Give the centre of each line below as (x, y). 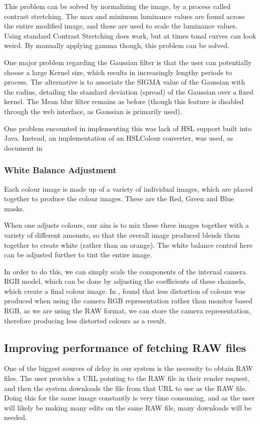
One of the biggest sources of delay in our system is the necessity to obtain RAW (128, 368)
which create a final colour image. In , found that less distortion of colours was (125, 291)
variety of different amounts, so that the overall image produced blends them (122, 235)
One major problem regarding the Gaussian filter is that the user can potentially (128, 62)
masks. (14, 208)
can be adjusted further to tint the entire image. (78, 255)
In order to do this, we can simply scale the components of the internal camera (125, 271)
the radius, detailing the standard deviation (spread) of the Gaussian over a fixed (129, 91)
